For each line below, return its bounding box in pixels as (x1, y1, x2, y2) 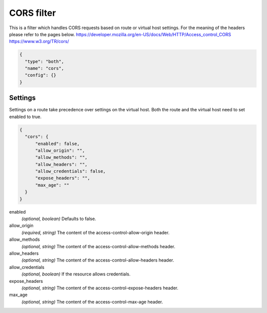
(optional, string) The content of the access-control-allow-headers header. (21, 257, 174, 263)
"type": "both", (25, 58, 64, 64)
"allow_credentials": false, (35, 169, 106, 174)
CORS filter (9, 7, 56, 18)
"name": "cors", (25, 66, 64, 71)
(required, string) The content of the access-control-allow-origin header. (21, 229, 170, 235)
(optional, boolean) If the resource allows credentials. (21, 271, 131, 277)
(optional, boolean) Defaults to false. (21, 216, 96, 222)
